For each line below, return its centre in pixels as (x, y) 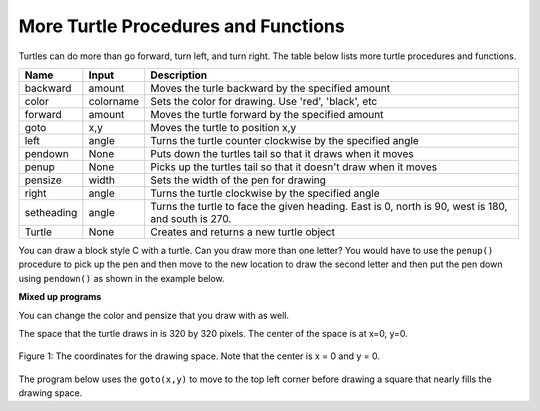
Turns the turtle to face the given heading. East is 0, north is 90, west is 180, (329, 206)
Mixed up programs (60, 297)
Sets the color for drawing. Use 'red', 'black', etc (264, 101)
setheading (51, 212)
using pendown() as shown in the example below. (121, 278)
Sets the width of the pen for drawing (238, 180)
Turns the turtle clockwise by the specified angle (265, 193)
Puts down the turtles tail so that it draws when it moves (282, 153)
